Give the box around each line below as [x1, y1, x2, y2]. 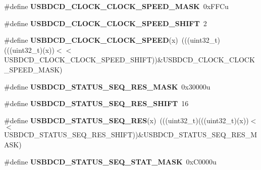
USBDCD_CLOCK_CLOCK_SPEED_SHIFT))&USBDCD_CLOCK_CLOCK [4, 54, 255, 65]
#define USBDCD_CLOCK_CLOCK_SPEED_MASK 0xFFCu [4, 1, 229, 11]
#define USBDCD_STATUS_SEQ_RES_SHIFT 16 [4, 98, 189, 109]
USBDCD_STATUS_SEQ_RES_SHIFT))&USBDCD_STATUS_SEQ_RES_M [4, 129, 257, 140]
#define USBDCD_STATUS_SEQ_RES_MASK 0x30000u [4, 81, 211, 92]
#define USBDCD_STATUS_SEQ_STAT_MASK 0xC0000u [4, 156, 217, 166]
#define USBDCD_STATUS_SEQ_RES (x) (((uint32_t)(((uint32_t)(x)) [4, 115, 249, 125]
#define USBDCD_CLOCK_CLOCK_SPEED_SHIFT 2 [4, 18, 207, 28]
